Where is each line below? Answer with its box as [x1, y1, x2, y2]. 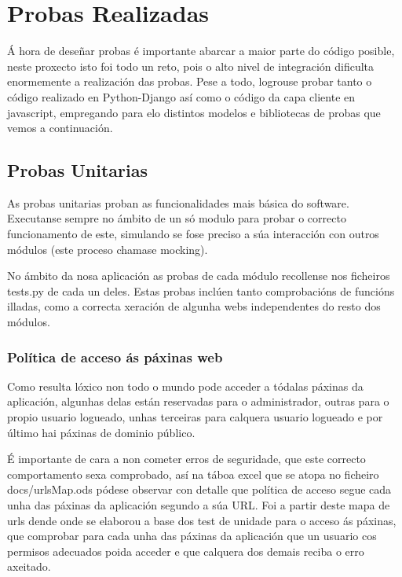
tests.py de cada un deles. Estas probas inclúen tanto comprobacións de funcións [7, 282, 395, 299]
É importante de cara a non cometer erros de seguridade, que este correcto [7, 450, 366, 467]
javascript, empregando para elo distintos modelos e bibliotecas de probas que [7, 104, 381, 120]
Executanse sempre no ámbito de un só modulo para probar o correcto [7, 210, 346, 226]
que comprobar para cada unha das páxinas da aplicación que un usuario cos [7, 527, 377, 544]
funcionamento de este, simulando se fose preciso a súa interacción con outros [7, 226, 379, 242]
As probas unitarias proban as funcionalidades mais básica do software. [7, 194, 349, 211]
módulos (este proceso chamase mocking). [7, 241, 208, 257]
